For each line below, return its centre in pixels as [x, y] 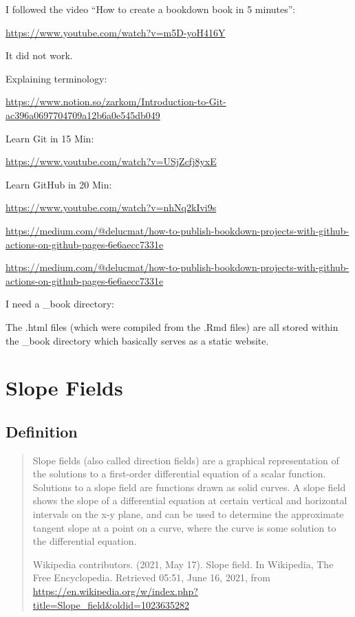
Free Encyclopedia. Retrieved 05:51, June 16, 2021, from [151, 577]
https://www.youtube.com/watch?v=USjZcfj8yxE [111, 161]
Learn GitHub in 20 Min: [59, 184]
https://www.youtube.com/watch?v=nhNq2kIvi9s [111, 207]
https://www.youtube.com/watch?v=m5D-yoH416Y [116, 32]
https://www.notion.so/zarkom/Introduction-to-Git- [116, 101]
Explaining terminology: [56, 78]
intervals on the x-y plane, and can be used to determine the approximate [188, 514]
